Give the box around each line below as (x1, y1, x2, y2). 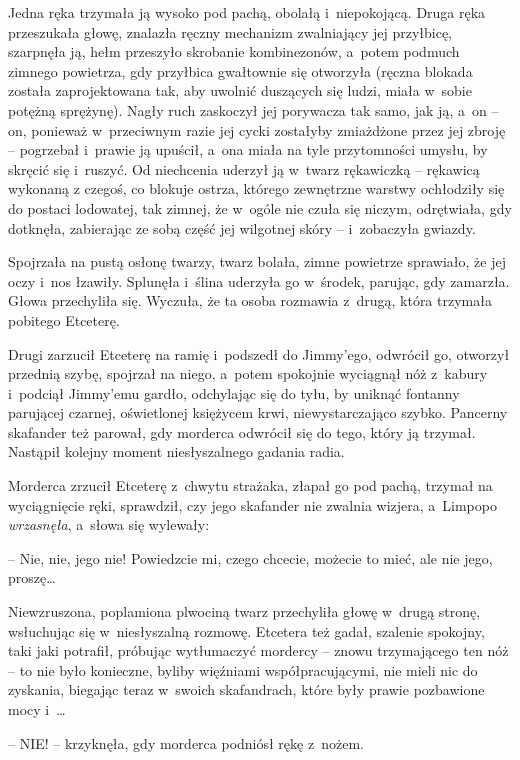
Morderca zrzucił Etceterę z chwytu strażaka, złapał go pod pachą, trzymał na (8, 475, 493, 496)
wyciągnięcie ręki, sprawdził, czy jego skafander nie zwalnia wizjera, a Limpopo (8, 494, 497, 515)
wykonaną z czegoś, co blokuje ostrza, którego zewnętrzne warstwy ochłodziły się (8, 178, 505, 199)
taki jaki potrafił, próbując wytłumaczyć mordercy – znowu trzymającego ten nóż (8, 640, 509, 661)
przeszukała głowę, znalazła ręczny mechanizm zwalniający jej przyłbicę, (8, 21, 453, 42)
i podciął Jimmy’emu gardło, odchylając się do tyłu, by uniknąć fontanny (8, 382, 460, 403)
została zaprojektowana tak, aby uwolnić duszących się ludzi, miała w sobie (8, 80, 472, 101)
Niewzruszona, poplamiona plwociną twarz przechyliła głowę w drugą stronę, (8, 601, 481, 622)
